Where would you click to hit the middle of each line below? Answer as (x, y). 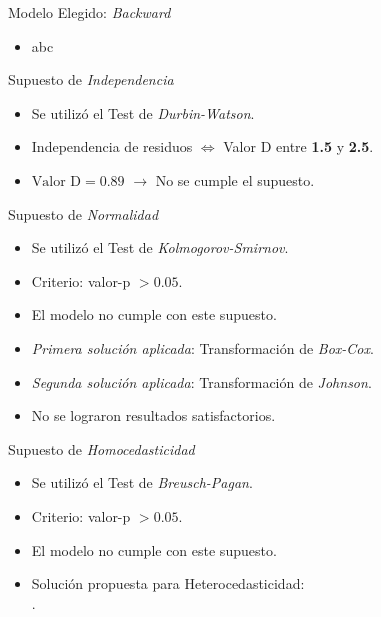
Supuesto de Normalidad (83, 213)
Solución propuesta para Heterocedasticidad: (168, 583)
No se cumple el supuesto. (235, 179)
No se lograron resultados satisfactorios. (153, 415)
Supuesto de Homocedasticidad (101, 448)
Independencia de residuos (112, 146)
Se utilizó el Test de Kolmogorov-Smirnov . (160, 247)
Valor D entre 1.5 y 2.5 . (298, 146)
